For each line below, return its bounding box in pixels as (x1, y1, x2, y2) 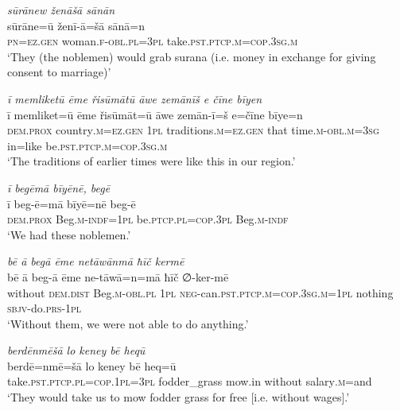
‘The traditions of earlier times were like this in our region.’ (7, 153, 296, 169)
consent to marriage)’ (7, 64, 111, 80)
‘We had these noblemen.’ (7, 226, 131, 242)
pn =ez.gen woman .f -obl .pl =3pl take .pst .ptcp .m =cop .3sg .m (7, 33, 298, 49)
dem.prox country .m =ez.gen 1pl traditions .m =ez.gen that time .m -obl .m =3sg (7, 122, 379, 138)
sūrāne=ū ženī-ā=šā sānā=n (7, 17, 145, 33)
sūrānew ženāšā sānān (7, 2, 115, 17)
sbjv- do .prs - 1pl (7, 300, 82, 316)
